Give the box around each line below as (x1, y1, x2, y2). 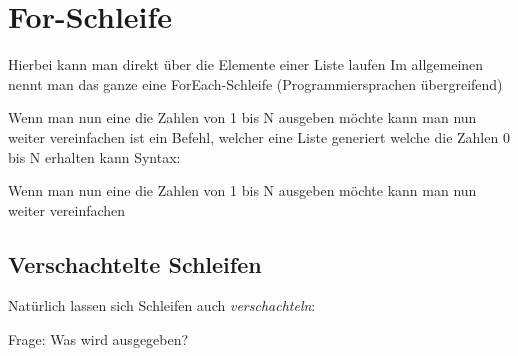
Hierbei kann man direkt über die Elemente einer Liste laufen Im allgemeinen (8, 54, 484, 75)
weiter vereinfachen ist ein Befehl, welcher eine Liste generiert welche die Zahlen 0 (8, 126, 510, 147)
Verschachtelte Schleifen (8, 248, 262, 279)
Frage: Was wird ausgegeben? (8, 329, 189, 350)
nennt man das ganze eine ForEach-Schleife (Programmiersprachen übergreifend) (8, 73, 503, 94)
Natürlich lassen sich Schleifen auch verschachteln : (8, 295, 316, 316)
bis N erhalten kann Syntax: (8, 146, 181, 167)
